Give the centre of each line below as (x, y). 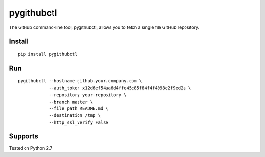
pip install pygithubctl (48, 54)
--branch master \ (71, 102)
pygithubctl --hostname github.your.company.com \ (80, 81)
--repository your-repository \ (88, 95)
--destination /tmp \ (75, 116)
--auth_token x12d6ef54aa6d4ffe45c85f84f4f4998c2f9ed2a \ (120, 88)
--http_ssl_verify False (79, 122)
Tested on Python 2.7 (31, 148)
